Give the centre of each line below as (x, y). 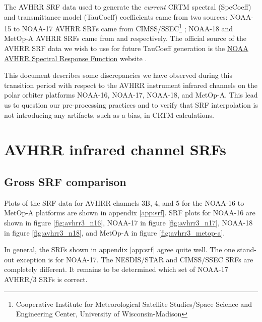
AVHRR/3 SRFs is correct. (46, 279)
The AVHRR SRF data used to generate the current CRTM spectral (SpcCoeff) (128, 7)
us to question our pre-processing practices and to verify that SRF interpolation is (131, 105)
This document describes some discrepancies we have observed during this (118, 75)
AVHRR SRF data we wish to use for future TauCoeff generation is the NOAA (126, 48)
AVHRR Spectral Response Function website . (76, 58)
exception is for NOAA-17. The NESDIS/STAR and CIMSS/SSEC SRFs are (135, 259)
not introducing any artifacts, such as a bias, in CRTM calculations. (109, 114)
